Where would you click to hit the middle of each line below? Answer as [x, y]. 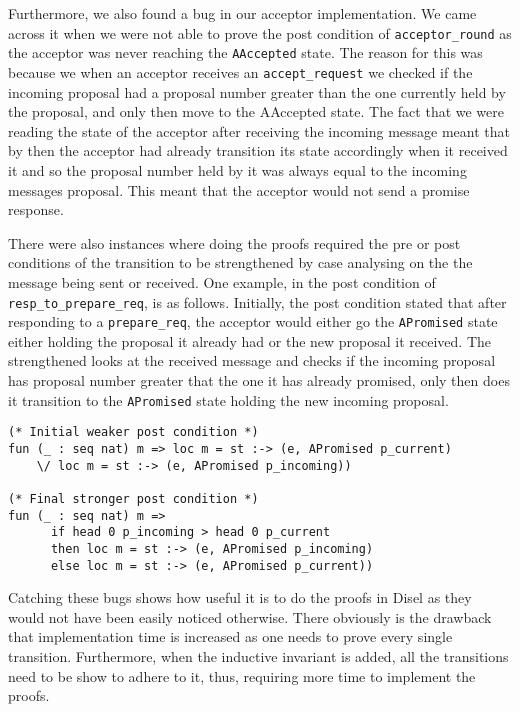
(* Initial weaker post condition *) [133, 432]
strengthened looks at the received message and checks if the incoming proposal [252, 360]
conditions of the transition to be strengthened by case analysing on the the [240, 262]
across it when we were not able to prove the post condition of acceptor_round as [260, 32]
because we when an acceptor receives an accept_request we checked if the [240, 71]
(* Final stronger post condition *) [133, 498]
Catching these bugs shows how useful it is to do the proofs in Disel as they [240, 597]
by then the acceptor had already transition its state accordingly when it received [258, 150]
